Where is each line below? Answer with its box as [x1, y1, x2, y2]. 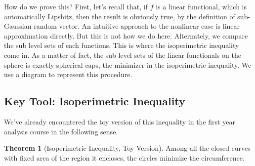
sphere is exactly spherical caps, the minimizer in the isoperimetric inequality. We [4, 59, 252, 70]
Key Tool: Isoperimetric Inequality [4, 93, 185, 109]
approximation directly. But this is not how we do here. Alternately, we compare [4, 30, 248, 41]
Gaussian [4, 21, 32, 31]
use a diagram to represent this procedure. [4, 69, 132, 80]
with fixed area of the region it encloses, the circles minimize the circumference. [4, 152, 245, 163]
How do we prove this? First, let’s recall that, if [4, 1, 148, 11]
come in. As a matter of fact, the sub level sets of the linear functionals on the [4, 49, 241, 60]
